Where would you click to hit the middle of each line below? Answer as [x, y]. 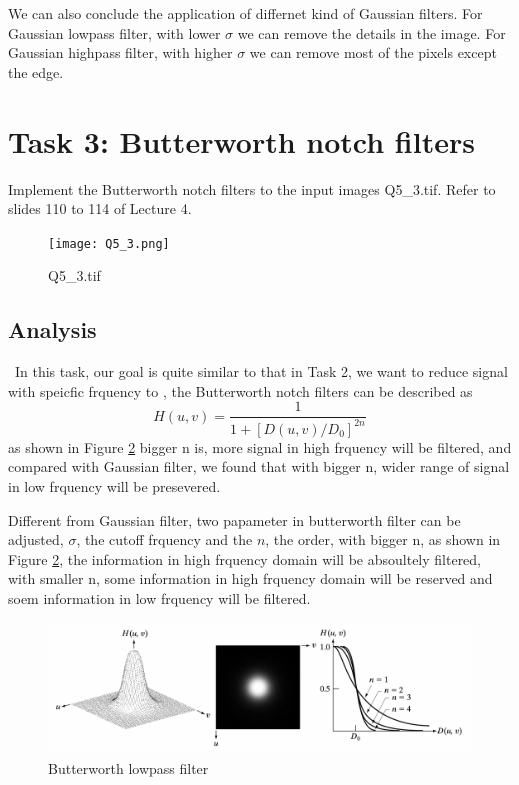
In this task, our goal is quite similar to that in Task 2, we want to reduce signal [261, 371]
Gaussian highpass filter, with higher [120, 52]
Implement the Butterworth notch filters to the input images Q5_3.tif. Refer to [252, 188]
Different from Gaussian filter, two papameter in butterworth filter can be [234, 519]
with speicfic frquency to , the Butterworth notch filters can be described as [240, 390]
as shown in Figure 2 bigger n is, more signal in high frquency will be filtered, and [260, 446]
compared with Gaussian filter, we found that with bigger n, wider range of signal [259, 466]
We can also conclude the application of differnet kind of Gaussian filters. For [245, 13]
